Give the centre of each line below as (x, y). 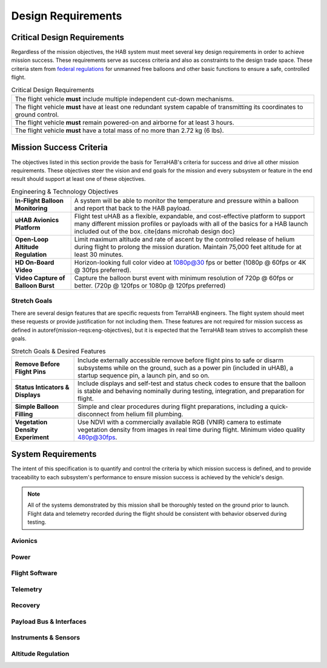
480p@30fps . (97, 437)
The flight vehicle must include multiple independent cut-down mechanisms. (124, 99)
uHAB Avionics (37, 220)
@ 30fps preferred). (103, 270)
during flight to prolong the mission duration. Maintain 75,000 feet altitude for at (188, 247)
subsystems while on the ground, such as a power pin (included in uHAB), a (185, 368)
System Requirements (54, 454)
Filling (24, 414)
